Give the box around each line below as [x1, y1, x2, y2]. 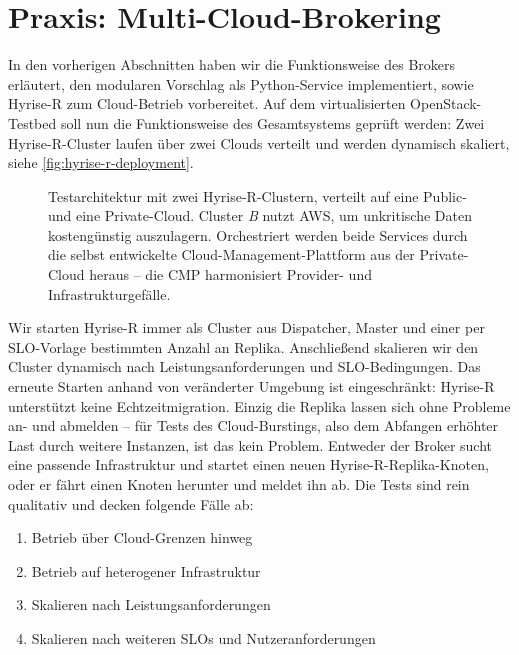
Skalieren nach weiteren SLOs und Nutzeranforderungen [31, 627, 376, 648]
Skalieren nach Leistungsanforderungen [31, 594, 271, 615]
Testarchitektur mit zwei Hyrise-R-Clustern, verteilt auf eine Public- [48, 185, 467, 206]
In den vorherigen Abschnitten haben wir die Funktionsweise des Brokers [8, 54, 456, 75]
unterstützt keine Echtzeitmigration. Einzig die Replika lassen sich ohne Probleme [8, 395, 511, 416]
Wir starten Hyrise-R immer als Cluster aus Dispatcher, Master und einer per [8, 317, 485, 338]
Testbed [8, 112, 57, 133]
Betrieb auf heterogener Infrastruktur [31, 560, 261, 581]
